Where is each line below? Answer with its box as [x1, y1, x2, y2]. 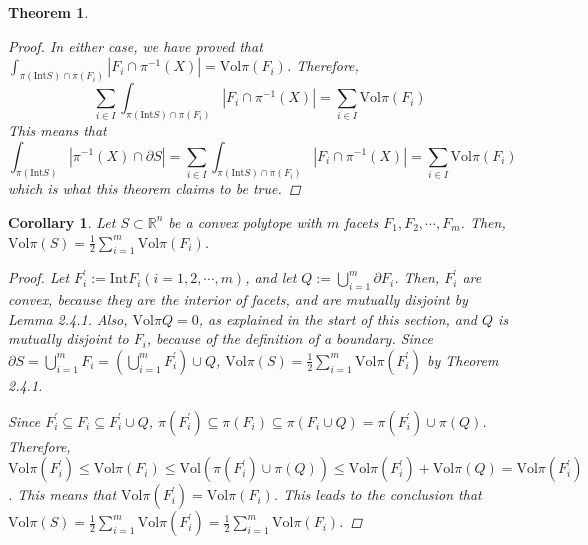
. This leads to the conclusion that [273, 484, 482, 505]
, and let [245, 267, 297, 288]
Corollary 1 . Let [8, 211, 116, 232]
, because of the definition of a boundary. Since [146, 328, 433, 349]
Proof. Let [8, 267, 70, 288]
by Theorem [427, 349, 499, 370]
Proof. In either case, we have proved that [8, 35, 263, 56]
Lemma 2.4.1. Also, [8, 308, 128, 329]
